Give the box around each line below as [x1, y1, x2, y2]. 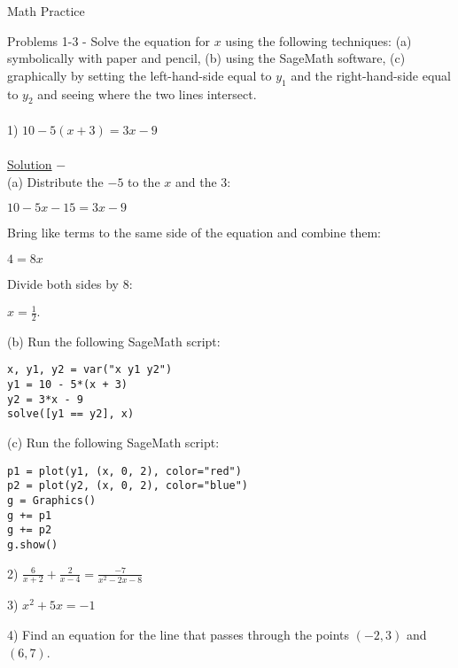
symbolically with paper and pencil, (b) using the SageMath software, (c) [7, 49, 406, 67]
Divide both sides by [7, 274, 119, 292]
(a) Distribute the [7, 172, 104, 190]
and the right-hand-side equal [291, 66, 451, 84]
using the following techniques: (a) [225, 31, 412, 50]
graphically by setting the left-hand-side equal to [7, 66, 272, 84]
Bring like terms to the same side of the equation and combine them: [7, 223, 382, 242]
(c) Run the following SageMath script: [7, 433, 220, 452]
